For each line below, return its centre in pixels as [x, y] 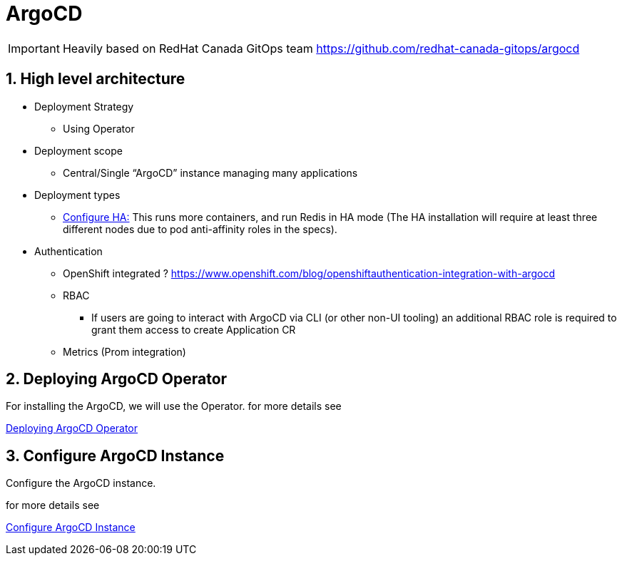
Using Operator [99, 128]
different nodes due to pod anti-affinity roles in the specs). [200, 229]
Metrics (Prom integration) [124, 351]
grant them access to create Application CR [194, 329]
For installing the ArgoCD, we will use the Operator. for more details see [174, 406]
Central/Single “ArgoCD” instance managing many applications [210, 173]
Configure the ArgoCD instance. [81, 483]
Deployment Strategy [84, 106]
